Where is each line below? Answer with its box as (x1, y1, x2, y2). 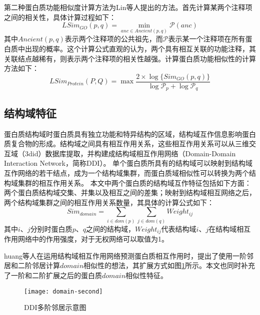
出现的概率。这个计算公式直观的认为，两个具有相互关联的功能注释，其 (24, 43, 256, 54)
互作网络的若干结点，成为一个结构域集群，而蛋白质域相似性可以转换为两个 (4, 167, 249, 178)
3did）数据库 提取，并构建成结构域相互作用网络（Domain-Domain (24, 148, 236, 158)
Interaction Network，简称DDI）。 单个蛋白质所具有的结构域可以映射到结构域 (4, 158, 253, 168)
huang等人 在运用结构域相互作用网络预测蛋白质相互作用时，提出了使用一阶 (4, 250, 246, 261)
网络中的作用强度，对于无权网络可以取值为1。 (17, 234, 168, 244)
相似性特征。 (125, 270, 168, 280)
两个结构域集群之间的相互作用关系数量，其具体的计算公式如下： (4, 197, 214, 207)
